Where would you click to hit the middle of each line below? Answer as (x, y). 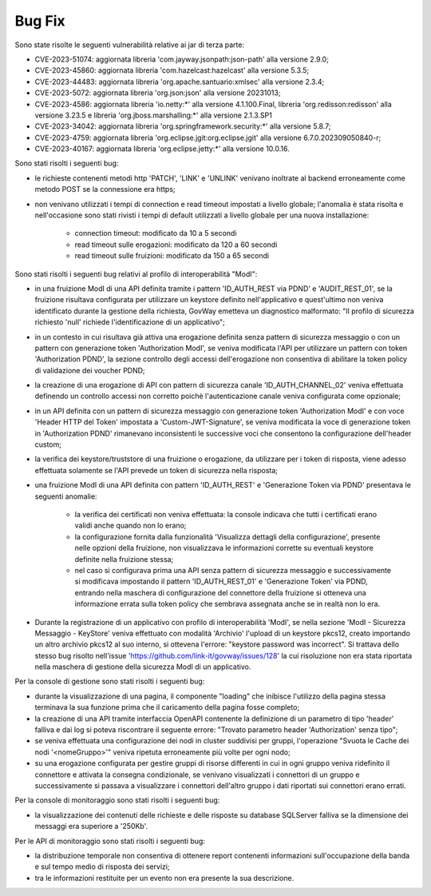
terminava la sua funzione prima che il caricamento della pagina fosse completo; (167, 707)
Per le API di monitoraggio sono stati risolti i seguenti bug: (110, 841)
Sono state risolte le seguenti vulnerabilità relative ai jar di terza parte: (130, 45)
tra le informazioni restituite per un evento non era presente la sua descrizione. (164, 878)
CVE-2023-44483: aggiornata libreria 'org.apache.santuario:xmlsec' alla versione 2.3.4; (180, 82)
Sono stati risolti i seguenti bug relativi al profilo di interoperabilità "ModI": (136, 274)
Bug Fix (40, 21)
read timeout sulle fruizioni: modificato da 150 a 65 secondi (172, 256)
